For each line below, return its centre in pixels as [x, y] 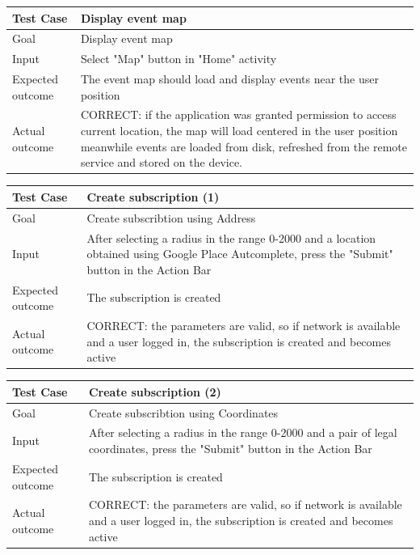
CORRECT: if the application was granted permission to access [238, 114]
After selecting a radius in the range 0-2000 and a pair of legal [243, 432]
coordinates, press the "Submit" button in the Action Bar [230, 449]
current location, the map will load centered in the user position [239, 131]
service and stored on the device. [162, 162]
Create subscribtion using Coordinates [183, 412]
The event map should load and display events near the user [229, 79]
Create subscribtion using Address [171, 217]
